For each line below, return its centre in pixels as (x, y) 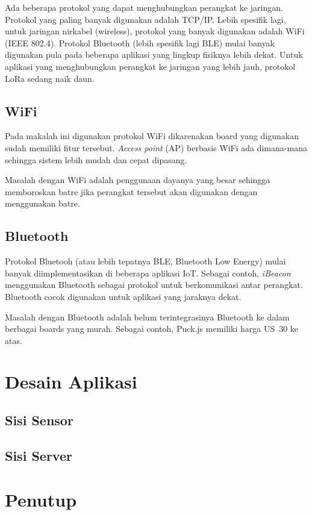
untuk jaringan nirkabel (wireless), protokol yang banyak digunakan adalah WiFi (155, 31)
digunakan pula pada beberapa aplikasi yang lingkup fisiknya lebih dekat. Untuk (154, 55)
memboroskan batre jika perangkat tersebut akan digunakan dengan (131, 191)
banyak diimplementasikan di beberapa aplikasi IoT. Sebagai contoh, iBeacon (148, 273)
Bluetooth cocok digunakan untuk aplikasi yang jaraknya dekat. (123, 296)
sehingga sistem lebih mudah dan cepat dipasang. (96, 159)
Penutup (41, 500)
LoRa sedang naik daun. (50, 78)
